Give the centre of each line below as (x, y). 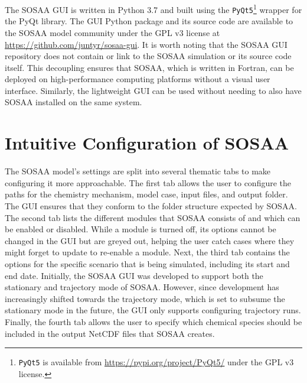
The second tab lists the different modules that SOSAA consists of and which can (153, 217)
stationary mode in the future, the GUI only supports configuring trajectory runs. (153, 310)
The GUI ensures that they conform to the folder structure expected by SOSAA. (151, 205)
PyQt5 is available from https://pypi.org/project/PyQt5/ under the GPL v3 (156, 362)
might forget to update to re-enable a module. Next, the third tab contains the (147, 252)
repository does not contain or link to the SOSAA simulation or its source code (148, 56)
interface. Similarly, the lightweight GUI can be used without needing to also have (153, 90)
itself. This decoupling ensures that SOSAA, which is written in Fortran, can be (149, 67)
